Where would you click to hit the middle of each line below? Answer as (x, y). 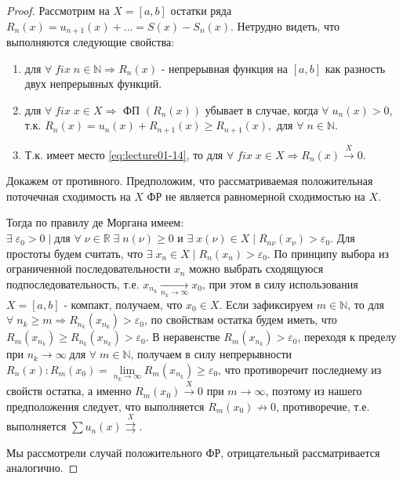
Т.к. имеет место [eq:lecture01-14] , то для (124, 154)
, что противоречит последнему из (300, 369)
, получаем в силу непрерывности (211, 354)
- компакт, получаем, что (123, 304)
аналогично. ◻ (42, 468)
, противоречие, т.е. (323, 406)
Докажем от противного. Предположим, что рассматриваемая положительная (190, 181)
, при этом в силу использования (280, 283)
